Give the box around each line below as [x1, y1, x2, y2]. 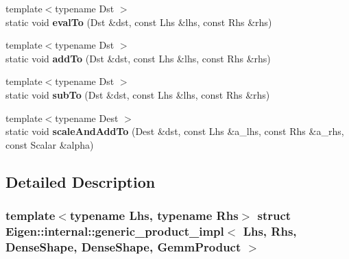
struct [257, 207, 291, 224]
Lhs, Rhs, [243, 222, 297, 239]
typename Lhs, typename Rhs [69, 207, 239, 224]
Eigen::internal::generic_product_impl [5, 222, 224, 239]
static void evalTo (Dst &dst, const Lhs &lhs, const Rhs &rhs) [5, 14, 272, 29]
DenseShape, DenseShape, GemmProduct [5, 238, 241, 255]
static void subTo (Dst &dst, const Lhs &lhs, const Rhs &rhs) [5, 87, 270, 101]
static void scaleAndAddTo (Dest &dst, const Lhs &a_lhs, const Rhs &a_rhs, [5, 124, 344, 138]
